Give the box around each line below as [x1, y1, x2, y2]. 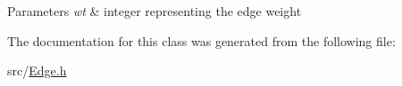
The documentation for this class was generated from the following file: [7, 31, 396, 50]
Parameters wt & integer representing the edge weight [7, 2, 302, 20]
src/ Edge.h [7, 61, 67, 80]
